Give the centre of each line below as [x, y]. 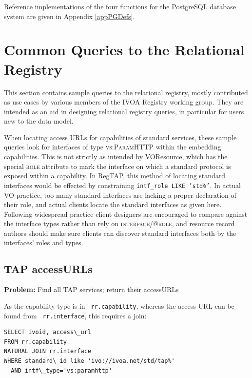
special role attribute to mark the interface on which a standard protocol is [117, 166]
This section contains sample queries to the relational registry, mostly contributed [126, 92]
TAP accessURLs [48, 269]
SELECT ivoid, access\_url [48, 332]
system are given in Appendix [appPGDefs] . [69, 16]
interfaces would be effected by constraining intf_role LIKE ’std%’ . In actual [122, 185]
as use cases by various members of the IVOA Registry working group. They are [124, 102]
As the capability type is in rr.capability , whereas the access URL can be [119, 305]
